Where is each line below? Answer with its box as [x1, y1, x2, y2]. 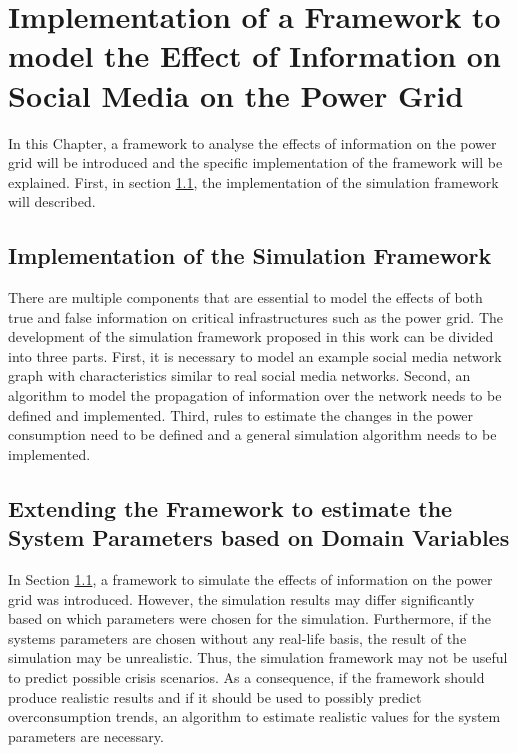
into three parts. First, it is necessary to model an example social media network [8, 345, 502, 366]
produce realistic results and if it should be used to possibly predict [8, 686, 422, 707]
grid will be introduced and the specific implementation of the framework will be [8, 152, 503, 173]
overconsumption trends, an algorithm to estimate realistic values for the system [8, 706, 501, 727]
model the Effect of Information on [8, 35, 501, 76]
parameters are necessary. [8, 725, 164, 746]
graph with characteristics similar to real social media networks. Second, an [8, 365, 471, 386]
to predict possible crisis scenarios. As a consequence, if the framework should [8, 666, 485, 687]
